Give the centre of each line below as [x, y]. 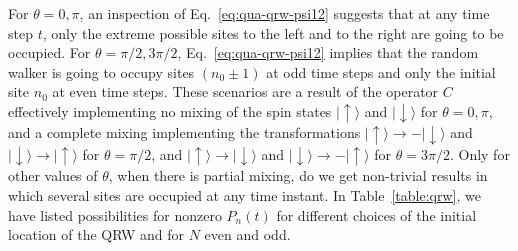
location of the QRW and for [96, 234]
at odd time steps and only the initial [381, 71]
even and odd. [247, 234]
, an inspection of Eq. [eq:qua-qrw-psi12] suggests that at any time [284, 13]
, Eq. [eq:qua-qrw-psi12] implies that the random [328, 52]
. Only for [479, 153]
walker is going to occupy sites [101, 71]
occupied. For [49, 52]
